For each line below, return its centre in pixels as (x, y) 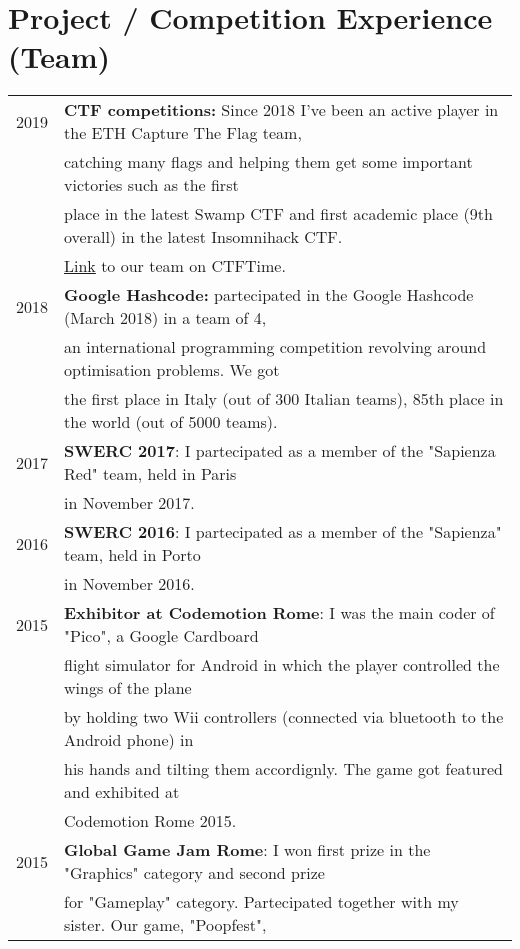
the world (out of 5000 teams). (171, 422)
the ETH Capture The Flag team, (183, 133)
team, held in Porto (132, 555)
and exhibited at (122, 792)
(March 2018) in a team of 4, (165, 318)
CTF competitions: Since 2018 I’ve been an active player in (281, 110)
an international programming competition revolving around (275, 347)
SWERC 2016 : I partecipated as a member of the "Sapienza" (283, 532)
